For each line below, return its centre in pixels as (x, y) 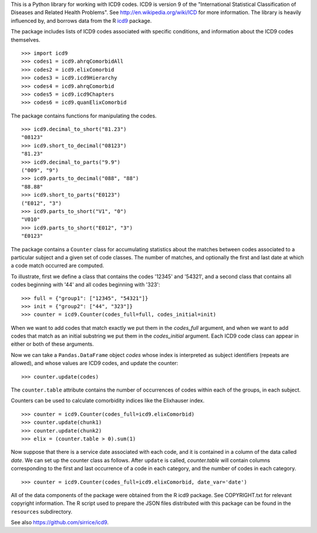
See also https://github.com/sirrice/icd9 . (60, 522)
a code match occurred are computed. (58, 266)
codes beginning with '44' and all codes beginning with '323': (86, 285)
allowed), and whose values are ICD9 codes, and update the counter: (95, 363)
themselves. (26, 40)
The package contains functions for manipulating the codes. (84, 116)
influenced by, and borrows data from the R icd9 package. (81, 21)
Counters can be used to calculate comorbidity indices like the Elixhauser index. (108, 401)
